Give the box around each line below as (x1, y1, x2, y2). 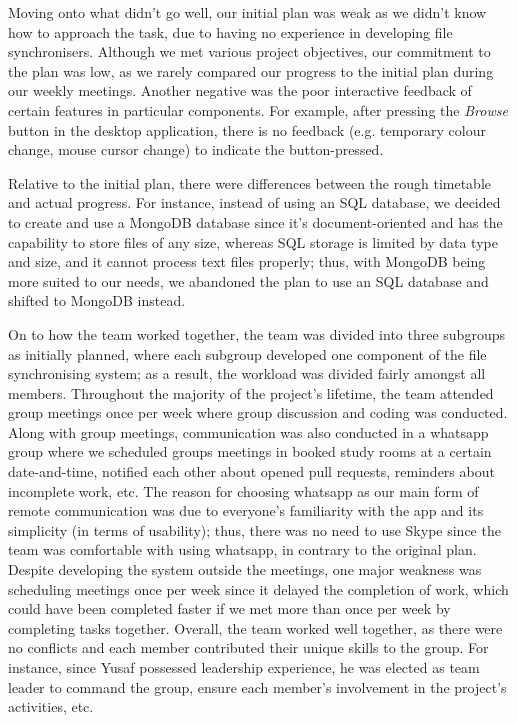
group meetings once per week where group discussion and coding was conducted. (8, 402, 508, 423)
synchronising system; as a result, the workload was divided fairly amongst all (8, 363, 486, 384)
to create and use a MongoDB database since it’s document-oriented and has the (8, 211, 503, 232)
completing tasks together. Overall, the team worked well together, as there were (8, 617, 503, 638)
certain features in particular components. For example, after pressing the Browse (8, 99, 508, 120)
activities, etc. (8, 696, 94, 717)
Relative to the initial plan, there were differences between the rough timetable (8, 172, 491, 193)
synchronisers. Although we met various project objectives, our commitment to (8, 41, 491, 62)
